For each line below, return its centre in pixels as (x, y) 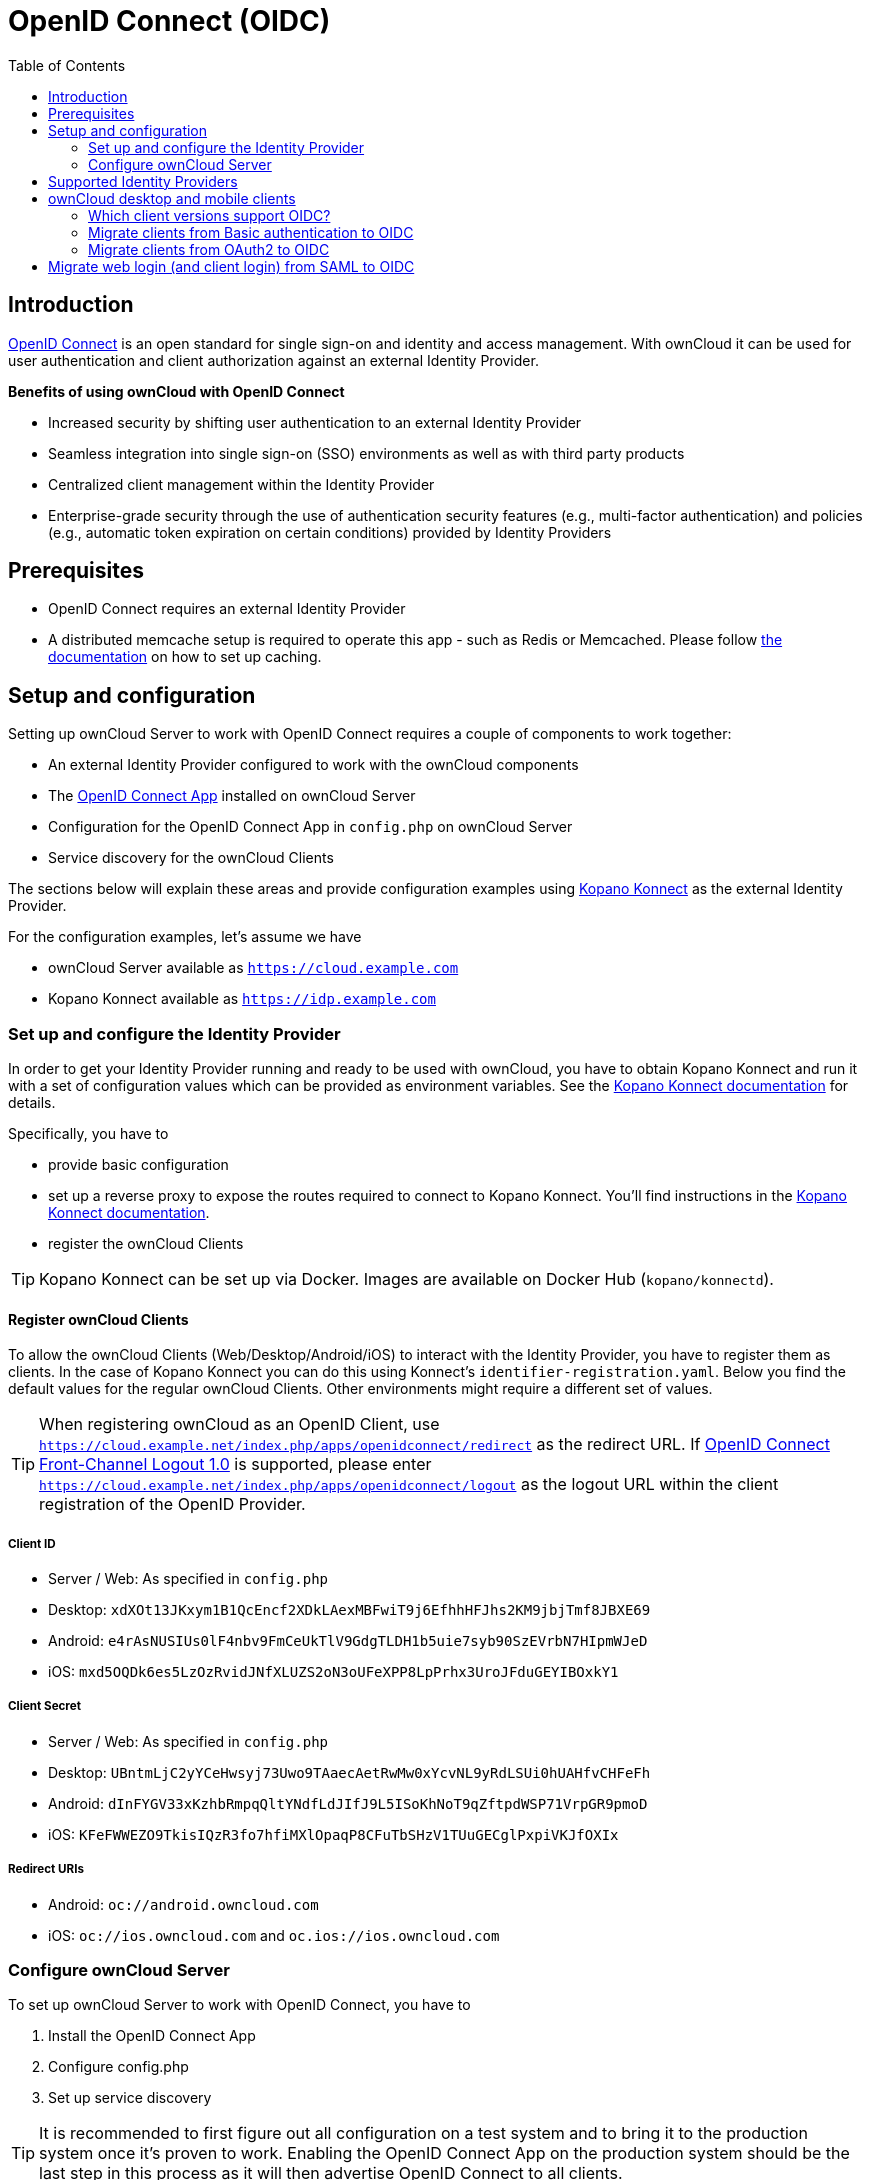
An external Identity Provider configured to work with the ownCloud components (313, 765)
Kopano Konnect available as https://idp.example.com (242, 999)
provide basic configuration (138, 1165)
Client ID (32, 1543)
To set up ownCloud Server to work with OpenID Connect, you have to (239, 2005)
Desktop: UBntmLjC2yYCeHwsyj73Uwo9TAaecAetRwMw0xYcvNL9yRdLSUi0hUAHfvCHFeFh (349, 1772)
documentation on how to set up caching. (185, 657)
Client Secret (44, 1706)
